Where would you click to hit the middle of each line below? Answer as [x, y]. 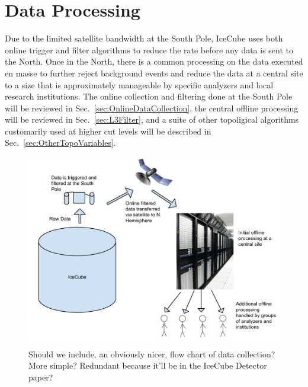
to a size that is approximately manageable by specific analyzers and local [139, 84]
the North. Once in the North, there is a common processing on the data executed [154, 61]
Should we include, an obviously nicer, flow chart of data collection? [152, 354]
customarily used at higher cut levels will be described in [108, 131]
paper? [41, 377]
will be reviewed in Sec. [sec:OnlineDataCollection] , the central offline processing [152, 108]
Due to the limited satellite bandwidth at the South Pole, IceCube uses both [144, 38]
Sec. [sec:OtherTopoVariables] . [60, 143]
